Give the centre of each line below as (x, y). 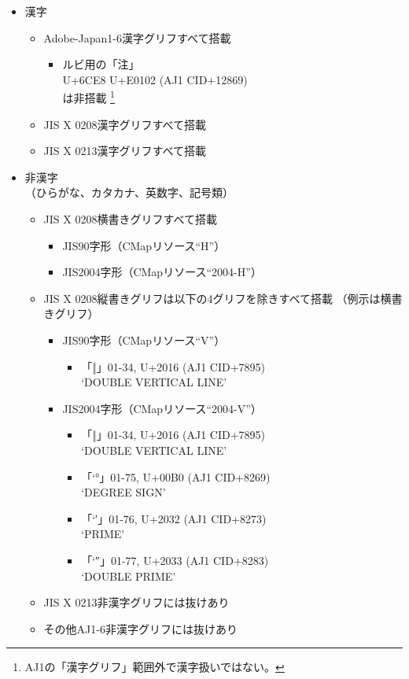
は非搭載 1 (88, 97)
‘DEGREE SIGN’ (123, 492)
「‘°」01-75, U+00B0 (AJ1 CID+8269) (176, 476)
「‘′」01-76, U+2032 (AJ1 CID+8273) (174, 518)
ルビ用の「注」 (101, 64)
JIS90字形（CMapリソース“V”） (144, 339)
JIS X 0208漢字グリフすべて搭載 (125, 124)
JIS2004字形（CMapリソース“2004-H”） (162, 272)
